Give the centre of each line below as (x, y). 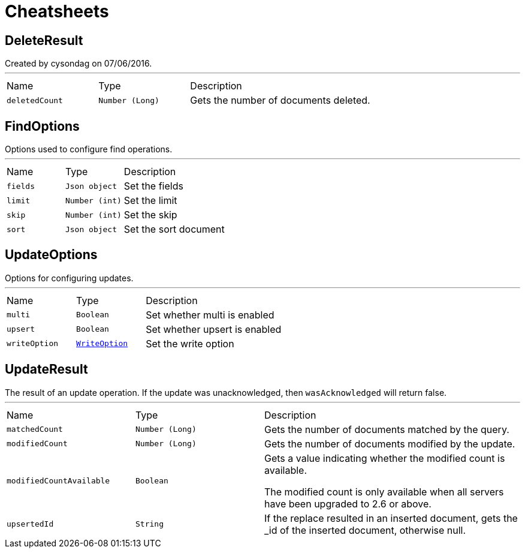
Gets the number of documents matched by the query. (387, 429)
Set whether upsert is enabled (214, 329)
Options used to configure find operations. (89, 149)
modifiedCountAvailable (58, 481)
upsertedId (30, 524)
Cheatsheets (57, 11)
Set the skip (150, 215)
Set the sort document (174, 229)
